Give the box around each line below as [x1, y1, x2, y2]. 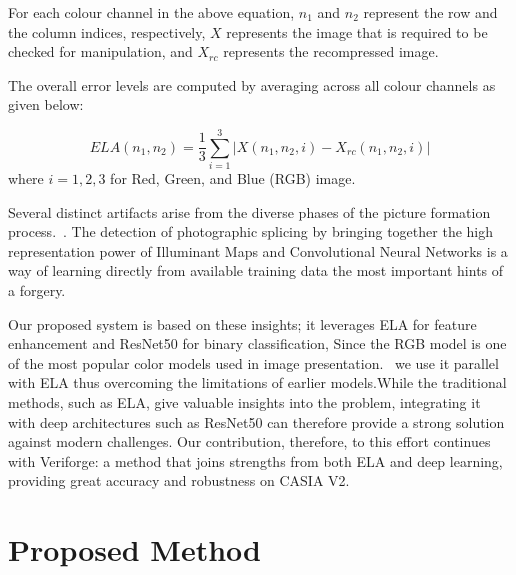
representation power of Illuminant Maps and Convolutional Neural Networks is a [8, 240, 508, 261]
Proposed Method [8, 529, 261, 570]
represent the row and [363, 2, 498, 22]
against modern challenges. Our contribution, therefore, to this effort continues [8, 431, 491, 452]
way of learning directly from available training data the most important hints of [8, 260, 504, 281]
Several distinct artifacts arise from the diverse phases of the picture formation [8, 201, 491, 222]
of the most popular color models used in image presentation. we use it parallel [8, 352, 499, 373]
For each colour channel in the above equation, [8, 2, 295, 22]
